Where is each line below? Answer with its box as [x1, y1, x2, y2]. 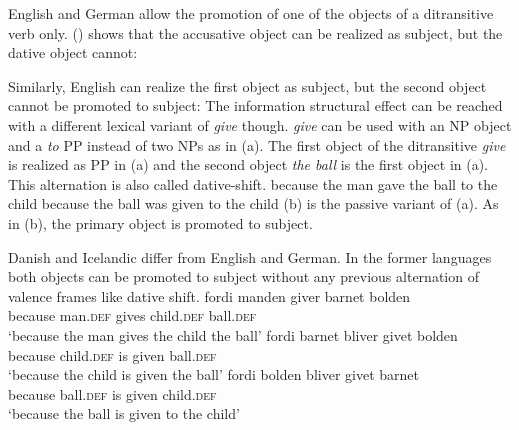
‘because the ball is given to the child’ [8, 403, 240, 424]
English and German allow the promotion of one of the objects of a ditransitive [8, 3, 494, 23]
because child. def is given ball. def [8, 344, 217, 365]
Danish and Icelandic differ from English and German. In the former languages [8, 246, 492, 267]
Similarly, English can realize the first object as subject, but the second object [8, 75, 487, 96]
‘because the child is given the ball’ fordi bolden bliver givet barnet [8, 364, 419, 385]
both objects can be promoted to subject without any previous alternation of [8, 266, 479, 287]
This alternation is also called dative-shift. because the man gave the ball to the [8, 173, 498, 194]
